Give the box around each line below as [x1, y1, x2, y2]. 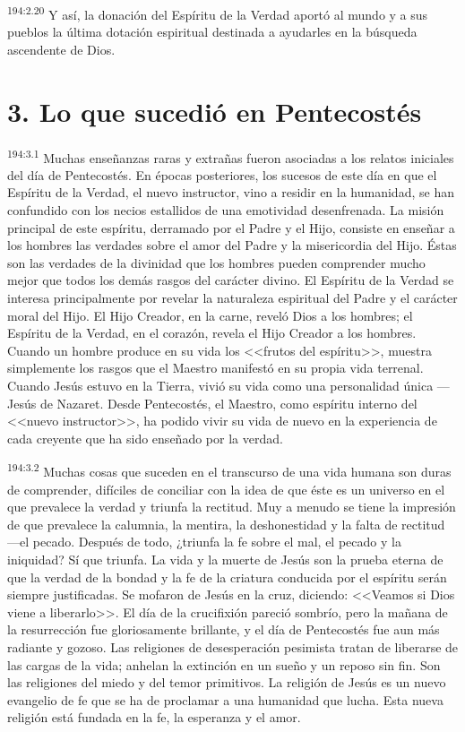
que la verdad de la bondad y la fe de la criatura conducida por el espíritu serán [7, 567, 447, 586]
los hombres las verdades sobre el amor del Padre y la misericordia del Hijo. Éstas [7, 236, 457, 254]
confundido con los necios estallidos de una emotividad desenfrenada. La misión [7, 201, 444, 219]
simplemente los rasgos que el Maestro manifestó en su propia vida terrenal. [7, 358, 424, 377]
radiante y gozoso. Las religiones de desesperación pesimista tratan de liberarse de [7, 637, 459, 656]
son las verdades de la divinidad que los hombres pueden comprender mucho [7, 253, 426, 271]
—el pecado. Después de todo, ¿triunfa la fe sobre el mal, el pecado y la [7, 532, 401, 551]
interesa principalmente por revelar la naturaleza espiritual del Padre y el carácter [7, 288, 458, 306]
